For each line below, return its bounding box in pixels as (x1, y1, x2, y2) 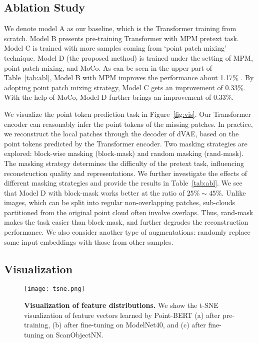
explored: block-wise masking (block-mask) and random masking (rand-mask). (4, 148, 244, 158)
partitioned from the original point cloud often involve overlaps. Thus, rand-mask (4, 207, 253, 217)
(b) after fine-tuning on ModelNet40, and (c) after (52, 319, 206, 330)
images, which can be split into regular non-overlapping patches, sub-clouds (4, 197, 235, 208)
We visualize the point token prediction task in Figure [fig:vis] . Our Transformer (4, 108, 251, 119)
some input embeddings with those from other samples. (4, 236, 173, 247)
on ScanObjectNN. (46, 329, 103, 339)
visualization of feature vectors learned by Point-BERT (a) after (24, 309, 220, 320)
